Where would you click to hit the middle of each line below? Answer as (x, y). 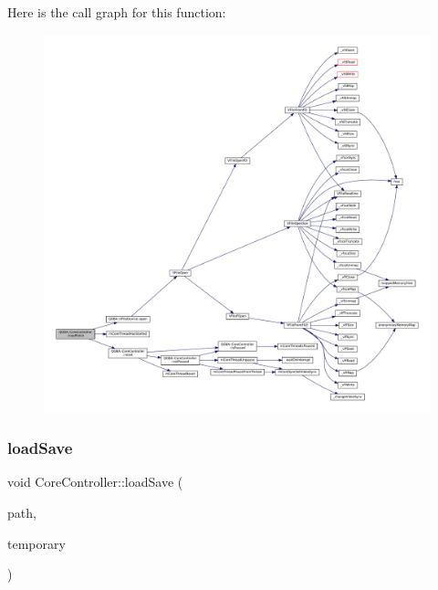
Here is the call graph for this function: (117, 12)
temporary (36, 543)
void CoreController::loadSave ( (95, 482)
